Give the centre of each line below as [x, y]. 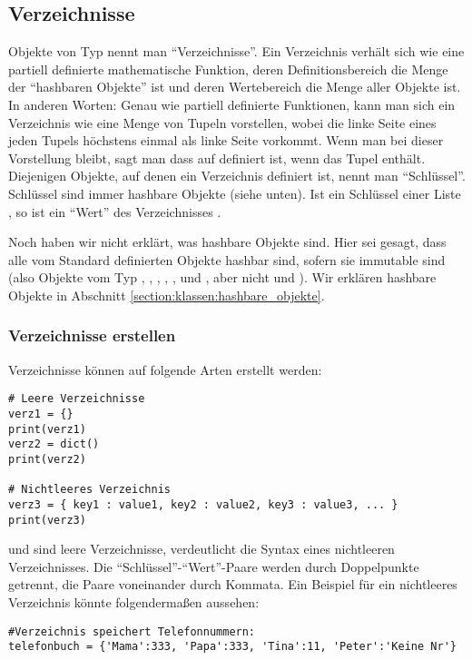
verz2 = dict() [54, 444]
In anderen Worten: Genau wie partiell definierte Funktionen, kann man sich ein [232, 104]
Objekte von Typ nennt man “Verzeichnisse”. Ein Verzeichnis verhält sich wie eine [236, 51]
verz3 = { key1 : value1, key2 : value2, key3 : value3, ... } [203, 504]
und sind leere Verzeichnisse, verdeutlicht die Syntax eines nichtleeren [202, 549]
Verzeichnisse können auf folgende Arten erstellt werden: [165, 369]
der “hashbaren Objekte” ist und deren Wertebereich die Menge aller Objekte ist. [235, 87]
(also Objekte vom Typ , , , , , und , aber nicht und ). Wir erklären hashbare [222, 277]
